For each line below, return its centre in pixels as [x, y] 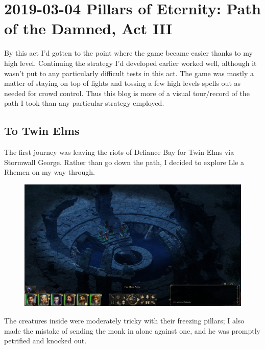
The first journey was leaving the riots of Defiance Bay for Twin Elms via [119, 152]
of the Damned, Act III [88, 28]
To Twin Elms [42, 131]
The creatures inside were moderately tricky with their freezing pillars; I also [124, 320]
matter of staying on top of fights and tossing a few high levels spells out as [123, 83]
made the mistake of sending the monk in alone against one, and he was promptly [132, 330]
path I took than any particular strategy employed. [84, 103]
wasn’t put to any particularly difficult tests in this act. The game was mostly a [129, 73]
